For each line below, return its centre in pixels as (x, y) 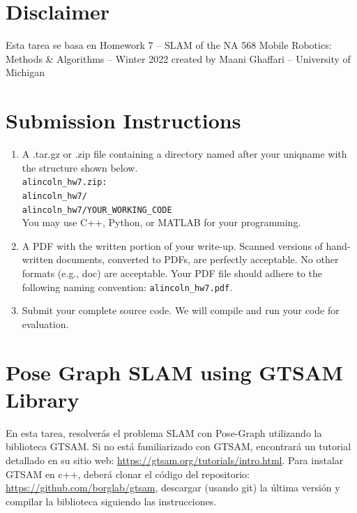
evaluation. (45, 324)
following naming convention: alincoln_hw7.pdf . (127, 287)
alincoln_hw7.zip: (64, 183)
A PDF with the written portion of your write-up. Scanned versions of (172, 245)
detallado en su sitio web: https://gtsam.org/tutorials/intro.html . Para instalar (175, 460)
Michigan (25, 72)
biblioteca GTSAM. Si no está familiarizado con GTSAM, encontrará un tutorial (178, 446)
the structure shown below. (80, 167)
